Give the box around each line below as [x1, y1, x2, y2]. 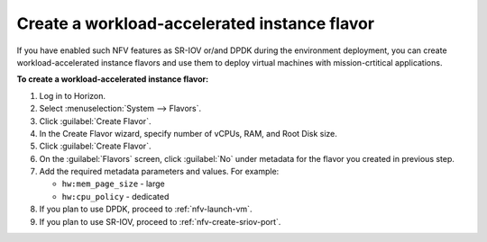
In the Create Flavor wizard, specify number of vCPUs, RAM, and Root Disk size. [39, 128, 338, 139]
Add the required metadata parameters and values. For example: [39, 166, 280, 177]
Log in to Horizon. [39, 90, 106, 101]
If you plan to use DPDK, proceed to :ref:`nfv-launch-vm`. [39, 203, 253, 215]
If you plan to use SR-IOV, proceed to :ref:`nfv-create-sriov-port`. [39, 216, 281, 227]
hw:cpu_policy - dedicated [61, 191, 170, 202]
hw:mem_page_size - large [61, 178, 166, 189]
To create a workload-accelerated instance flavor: [16, 74, 209, 85]
